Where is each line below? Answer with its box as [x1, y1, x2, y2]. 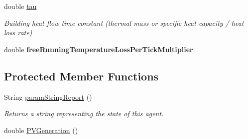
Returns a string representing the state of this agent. [4, 108, 164, 119]
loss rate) [4, 27, 32, 38]
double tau [4, 1, 37, 11]
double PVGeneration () [4, 125, 78, 135]
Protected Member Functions [4, 68, 159, 83]
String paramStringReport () [4, 91, 92, 102]
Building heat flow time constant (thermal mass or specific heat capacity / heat [4, 17, 244, 28]
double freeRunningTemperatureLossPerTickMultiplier [4, 44, 193, 54]
